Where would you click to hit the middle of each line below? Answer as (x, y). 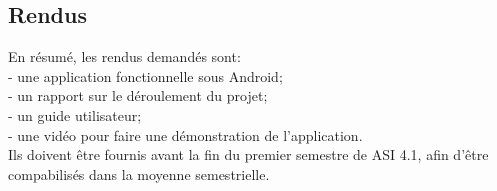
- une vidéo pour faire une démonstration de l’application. (185, 134)
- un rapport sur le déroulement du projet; (138, 95)
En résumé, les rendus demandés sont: (124, 56)
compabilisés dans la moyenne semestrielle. (139, 173)
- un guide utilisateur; (75, 114)
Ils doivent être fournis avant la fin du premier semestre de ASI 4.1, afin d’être (248, 154)
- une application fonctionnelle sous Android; (145, 75)
